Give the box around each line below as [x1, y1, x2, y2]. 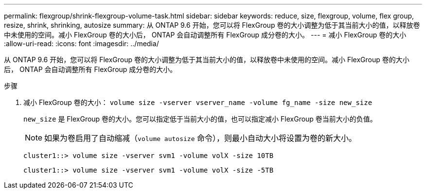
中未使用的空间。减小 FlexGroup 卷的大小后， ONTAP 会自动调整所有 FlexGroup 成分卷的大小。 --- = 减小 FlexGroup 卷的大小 [4, 31, 407, 39]
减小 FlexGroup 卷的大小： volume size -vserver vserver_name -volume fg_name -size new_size [23, 98, 373, 106]
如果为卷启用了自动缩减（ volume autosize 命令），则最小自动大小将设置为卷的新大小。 [44, 133, 356, 143]
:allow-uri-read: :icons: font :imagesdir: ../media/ [4, 39, 159, 48]
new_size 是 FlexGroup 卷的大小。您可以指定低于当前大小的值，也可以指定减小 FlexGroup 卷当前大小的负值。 [23, 115, 377, 123]
